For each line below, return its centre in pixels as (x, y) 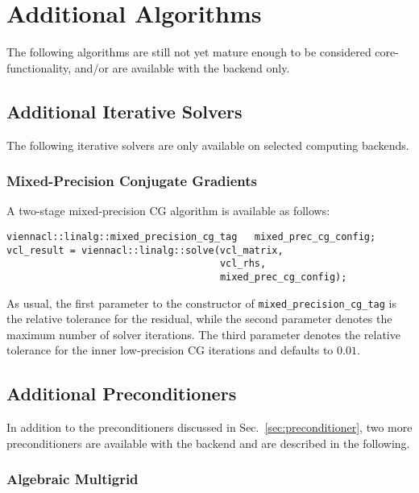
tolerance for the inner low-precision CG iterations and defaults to (170, 350)
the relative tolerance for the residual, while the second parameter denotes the (199, 319)
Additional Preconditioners (122, 394)
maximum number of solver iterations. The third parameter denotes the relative (203, 334)
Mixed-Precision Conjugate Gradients (132, 181)
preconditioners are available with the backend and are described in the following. (208, 443)
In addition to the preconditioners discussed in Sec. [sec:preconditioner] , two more (209, 427)
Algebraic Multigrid (73, 479)
